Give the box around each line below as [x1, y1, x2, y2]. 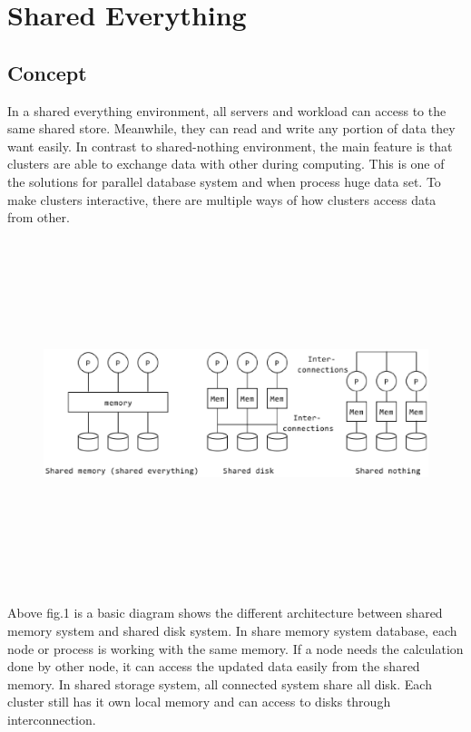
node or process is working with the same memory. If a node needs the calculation [7, 639, 464, 658]
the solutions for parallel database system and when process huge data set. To [7, 171, 441, 190]
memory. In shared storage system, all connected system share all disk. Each [7, 674, 432, 693]
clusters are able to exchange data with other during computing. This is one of [7, 154, 445, 173]
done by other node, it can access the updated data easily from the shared [7, 657, 420, 676]
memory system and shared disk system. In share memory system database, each [7, 620, 457, 639]
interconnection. [7, 709, 96, 728]
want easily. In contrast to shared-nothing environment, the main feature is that [7, 136, 453, 155]
